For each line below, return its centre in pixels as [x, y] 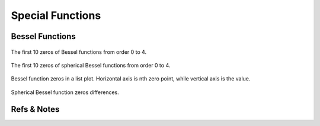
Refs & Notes [35, 109]
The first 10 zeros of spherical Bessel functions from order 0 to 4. [91, 65]
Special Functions [56, 15]
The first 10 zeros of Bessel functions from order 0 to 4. [79, 52]
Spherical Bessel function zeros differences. [65, 92]
